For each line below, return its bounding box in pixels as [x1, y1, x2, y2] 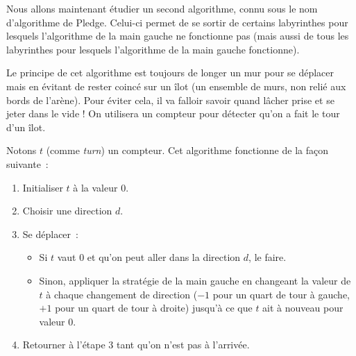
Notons [6, 143, 37, 158]
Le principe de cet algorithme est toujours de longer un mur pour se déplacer [6, 65, 334, 80]
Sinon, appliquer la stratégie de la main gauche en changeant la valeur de [39, 273, 351, 287]
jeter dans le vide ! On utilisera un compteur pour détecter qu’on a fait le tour [6, 106, 340, 121]
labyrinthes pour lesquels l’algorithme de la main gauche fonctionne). [6, 42, 300, 56]
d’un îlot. [6, 119, 46, 134]
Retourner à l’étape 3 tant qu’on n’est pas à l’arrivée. [22, 337, 250, 352]
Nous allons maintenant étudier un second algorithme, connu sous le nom [6, 1, 318, 15]
